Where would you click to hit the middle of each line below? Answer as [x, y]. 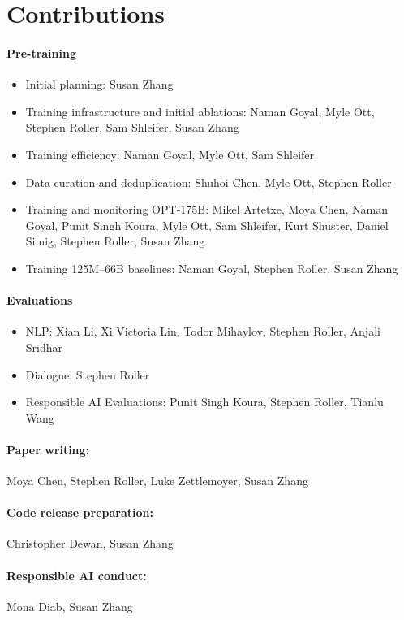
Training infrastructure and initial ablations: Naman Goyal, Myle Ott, [200, 111]
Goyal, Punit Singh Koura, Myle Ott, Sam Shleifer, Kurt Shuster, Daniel [207, 225]
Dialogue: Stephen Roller [88, 374]
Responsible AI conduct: [77, 575]
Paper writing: [48, 449]
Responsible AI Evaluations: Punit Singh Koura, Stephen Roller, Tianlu [204, 402]
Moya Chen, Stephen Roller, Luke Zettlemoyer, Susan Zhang [157, 481]
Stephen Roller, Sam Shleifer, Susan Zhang [132, 127]
